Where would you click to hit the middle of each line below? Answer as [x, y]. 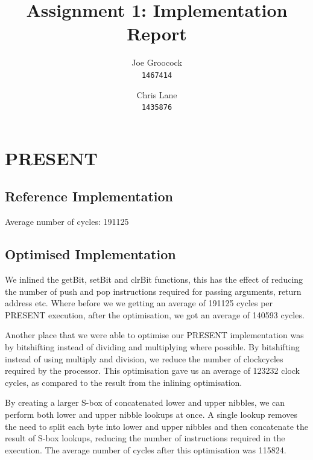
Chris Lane [157, 94]
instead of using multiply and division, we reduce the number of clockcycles [144, 358]
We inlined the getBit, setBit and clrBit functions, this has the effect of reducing [154, 279]
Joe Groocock [157, 62]
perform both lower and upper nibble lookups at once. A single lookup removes [151, 414]
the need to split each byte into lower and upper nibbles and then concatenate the [157, 426]
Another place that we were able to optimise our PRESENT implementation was [154, 335]
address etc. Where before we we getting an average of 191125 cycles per [139, 303]
